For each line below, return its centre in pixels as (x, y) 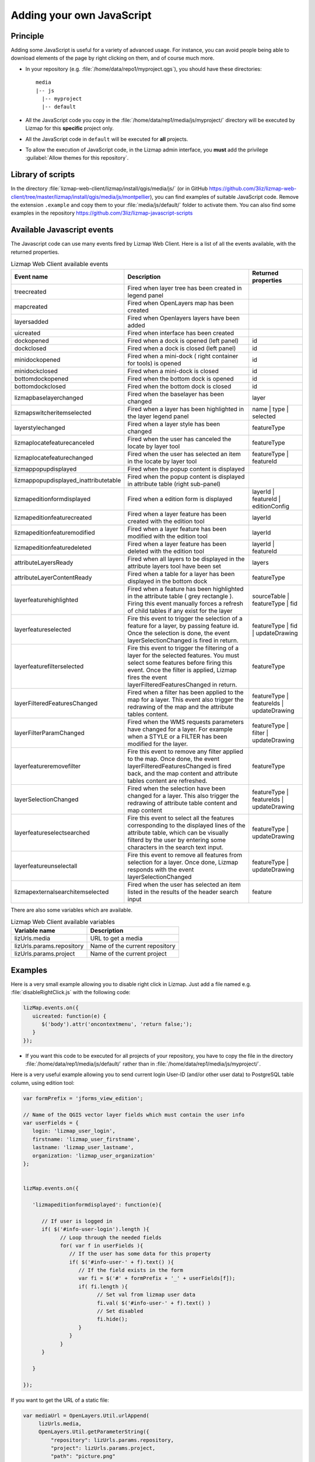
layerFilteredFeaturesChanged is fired (179, 766)
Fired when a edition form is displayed (180, 499)
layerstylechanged (40, 427)
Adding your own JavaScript (81, 15)
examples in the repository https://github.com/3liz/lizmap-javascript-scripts (102, 213)
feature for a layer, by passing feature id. (183, 626)
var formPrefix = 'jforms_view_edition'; (83, 1098)
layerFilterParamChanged (49, 733)
